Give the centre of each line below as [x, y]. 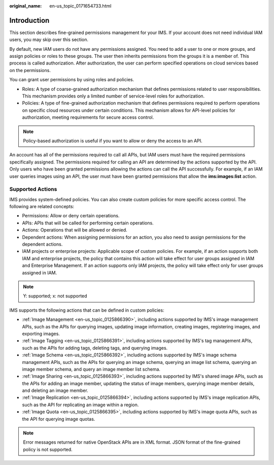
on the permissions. [30, 70]
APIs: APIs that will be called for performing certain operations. [88, 223]
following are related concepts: [42, 207]
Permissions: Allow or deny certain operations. [71, 216]
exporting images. [41, 334]
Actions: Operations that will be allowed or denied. [75, 230]
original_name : [26, 6]
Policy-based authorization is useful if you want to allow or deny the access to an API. [113, 141]
